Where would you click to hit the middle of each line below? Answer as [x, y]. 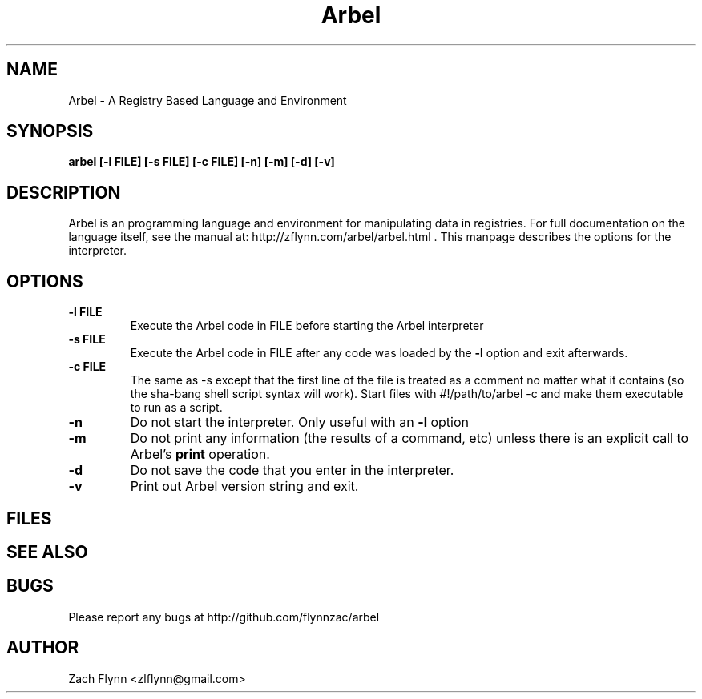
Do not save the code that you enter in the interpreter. [292, 470]
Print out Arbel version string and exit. [244, 486]
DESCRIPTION [64, 192]
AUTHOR [43, 648]
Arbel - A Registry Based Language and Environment [208, 100]
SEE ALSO [47, 552]
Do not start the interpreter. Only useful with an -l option [300, 422]
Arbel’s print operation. [200, 454]
